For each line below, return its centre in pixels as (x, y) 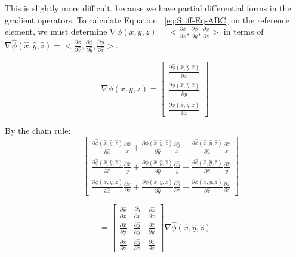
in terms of (243, 31)
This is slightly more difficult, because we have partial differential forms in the (148, 8)
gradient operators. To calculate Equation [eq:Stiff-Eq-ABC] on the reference (147, 19)
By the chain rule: (38, 131)
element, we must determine (56, 31)
